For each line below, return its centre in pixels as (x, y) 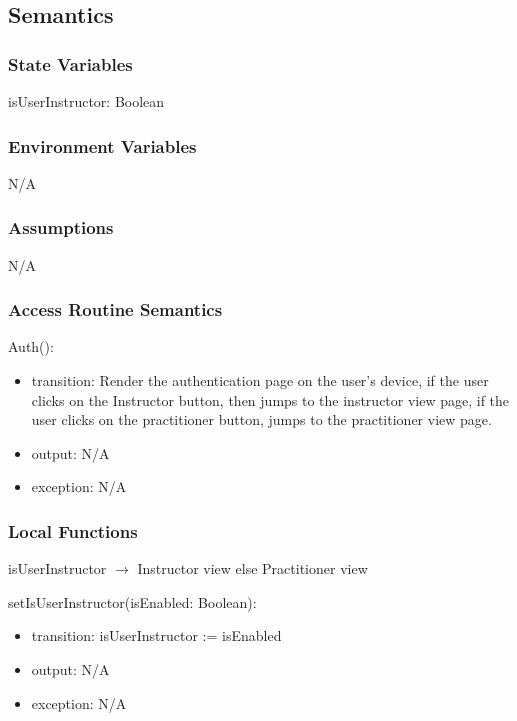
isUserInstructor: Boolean (86, 101)
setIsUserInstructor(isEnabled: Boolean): (132, 601)
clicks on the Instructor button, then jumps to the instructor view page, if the (270, 399)
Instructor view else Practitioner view (252, 568)
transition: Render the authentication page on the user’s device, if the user (260, 380)
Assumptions (61, 227)
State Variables (70, 63)
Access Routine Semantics (115, 309)
